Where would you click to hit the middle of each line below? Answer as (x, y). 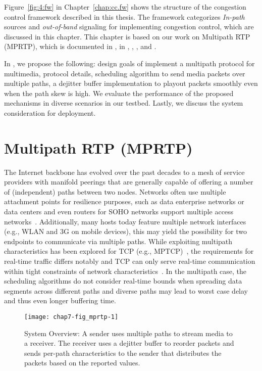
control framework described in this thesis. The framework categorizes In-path (124, 16)
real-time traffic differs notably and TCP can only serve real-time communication (130, 261)
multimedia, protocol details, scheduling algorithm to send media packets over (125, 73)
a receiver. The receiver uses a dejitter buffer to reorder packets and (129, 343)
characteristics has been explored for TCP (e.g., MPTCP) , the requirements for (129, 251)
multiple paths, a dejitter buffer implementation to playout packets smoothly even (131, 83)
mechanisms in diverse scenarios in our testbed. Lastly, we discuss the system (124, 103)
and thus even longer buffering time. (60, 300)
